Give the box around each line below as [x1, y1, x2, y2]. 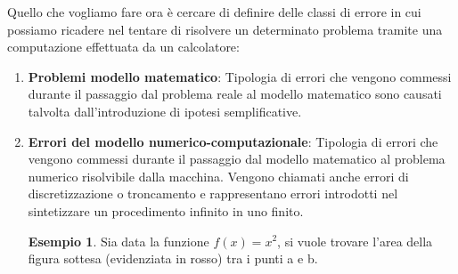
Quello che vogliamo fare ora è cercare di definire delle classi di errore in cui [7, 3, 421, 20]
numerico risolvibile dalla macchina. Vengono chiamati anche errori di [28, 166, 409, 185]
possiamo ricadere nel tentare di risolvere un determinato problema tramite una [7, 20, 443, 38]
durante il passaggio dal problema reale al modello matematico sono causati [28, 85, 442, 103]
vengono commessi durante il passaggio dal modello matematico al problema [28, 149, 446, 168]
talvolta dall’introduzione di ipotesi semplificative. [28, 101, 302, 120]
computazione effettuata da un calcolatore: [7, 37, 240, 56]
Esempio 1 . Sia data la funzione [28, 231, 209, 250]
